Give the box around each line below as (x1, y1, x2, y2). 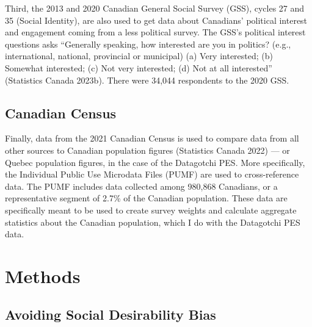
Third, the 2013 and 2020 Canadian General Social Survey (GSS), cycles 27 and (5, 2, 305, 14)
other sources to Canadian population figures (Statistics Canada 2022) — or (5, 143, 290, 156)
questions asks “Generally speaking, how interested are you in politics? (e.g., (5, 37, 291, 50)
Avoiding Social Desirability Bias (5, 305, 216, 324)
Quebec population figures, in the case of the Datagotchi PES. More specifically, (5, 156, 305, 168)
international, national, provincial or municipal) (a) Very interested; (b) (5, 49, 274, 62)
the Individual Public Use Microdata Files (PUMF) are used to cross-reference (5, 168, 299, 181)
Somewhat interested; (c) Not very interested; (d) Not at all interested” (5, 61, 272, 74)
